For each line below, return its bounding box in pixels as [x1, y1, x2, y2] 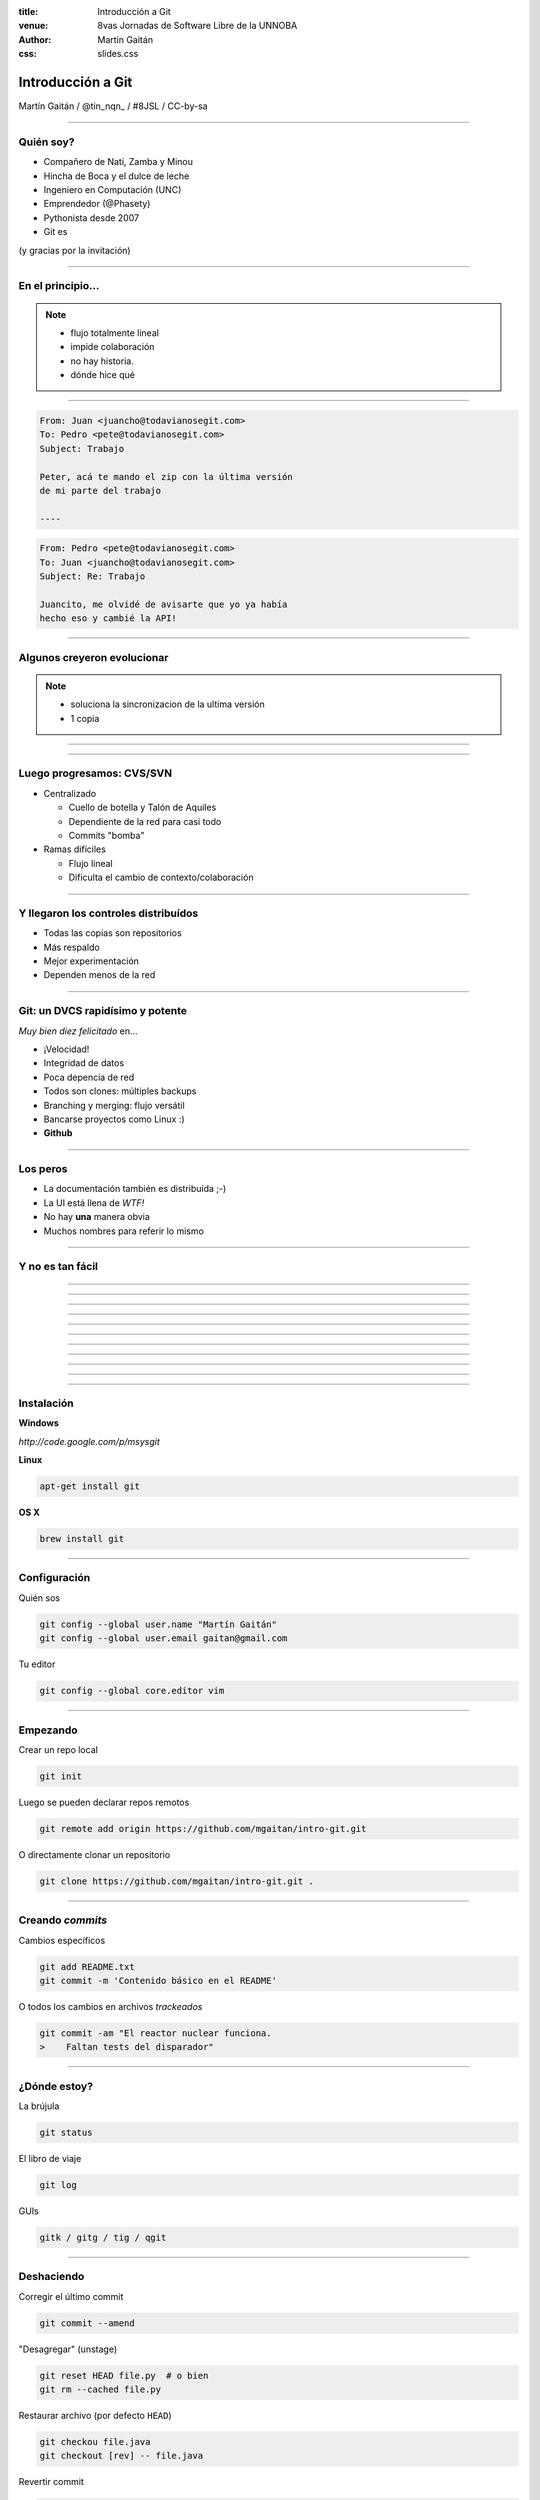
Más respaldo [43, 941, 100, 953]
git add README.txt [39, 1961, 135, 1972]
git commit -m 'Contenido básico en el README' [39, 1975, 277, 1986]
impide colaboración [70, 341, 155, 353]
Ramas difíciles [43, 843, 107, 855]
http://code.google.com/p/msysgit [18, 1435, 160, 1447]
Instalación [18, 1396, 74, 1410]
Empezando [18, 1723, 78, 1737]
